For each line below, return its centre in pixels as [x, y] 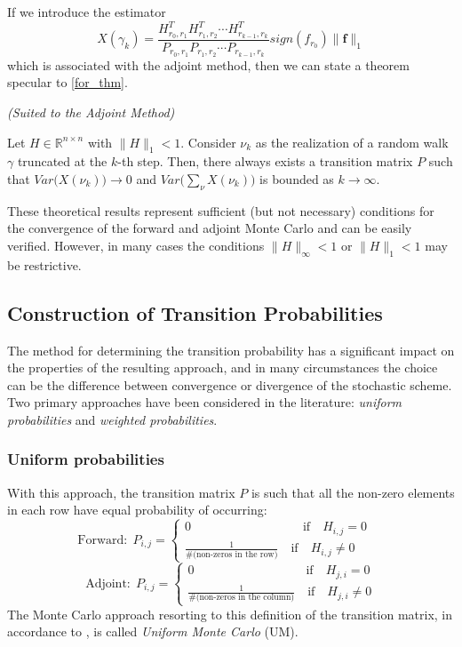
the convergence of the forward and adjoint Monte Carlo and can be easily [210, 228]
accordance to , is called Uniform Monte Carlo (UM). [153, 631]
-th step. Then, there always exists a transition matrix [265, 161]
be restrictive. [44, 264]
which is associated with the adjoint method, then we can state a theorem [208, 64]
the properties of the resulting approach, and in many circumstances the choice [223, 367]
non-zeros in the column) [247, 598]
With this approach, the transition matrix [121, 492]
